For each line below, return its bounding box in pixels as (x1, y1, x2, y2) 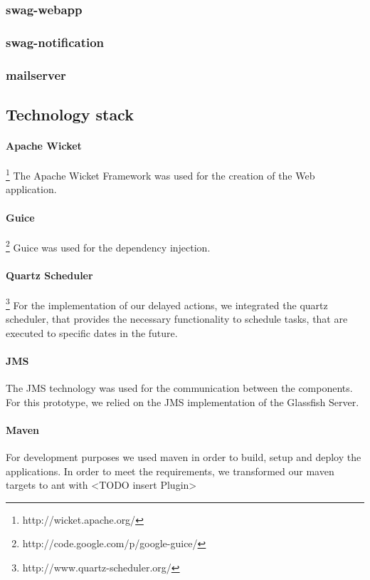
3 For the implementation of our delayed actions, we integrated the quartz (6, 295, 328, 312)
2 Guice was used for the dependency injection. (6, 237, 211, 254)
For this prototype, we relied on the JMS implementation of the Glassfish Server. (6, 394, 359, 409)
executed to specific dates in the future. (6, 325, 178, 340)
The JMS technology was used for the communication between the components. (6, 380, 353, 395)
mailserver (6, 66, 66, 83)
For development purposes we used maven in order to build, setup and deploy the (6, 450, 361, 465)
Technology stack (6, 103, 134, 125)
